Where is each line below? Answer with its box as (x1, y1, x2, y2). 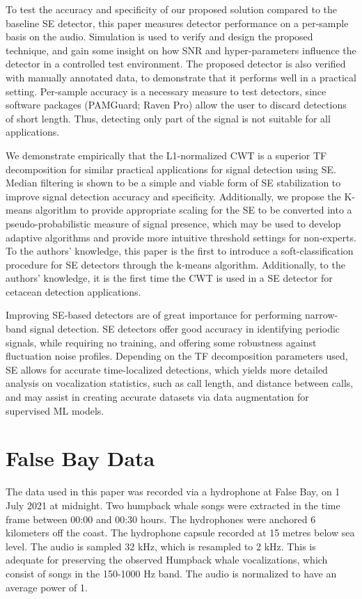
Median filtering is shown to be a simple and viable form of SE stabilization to (6, 175, 341, 190)
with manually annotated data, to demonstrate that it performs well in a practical (6, 70, 356, 84)
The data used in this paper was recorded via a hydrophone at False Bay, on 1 (6, 484, 340, 499)
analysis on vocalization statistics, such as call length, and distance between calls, (6, 376, 354, 390)
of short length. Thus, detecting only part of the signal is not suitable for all (6, 111, 331, 125)
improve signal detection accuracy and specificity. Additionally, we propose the (6, 189, 341, 203)
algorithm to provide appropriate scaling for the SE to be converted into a (35, 202, 352, 217)
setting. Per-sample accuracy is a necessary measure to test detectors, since (6, 83, 326, 98)
